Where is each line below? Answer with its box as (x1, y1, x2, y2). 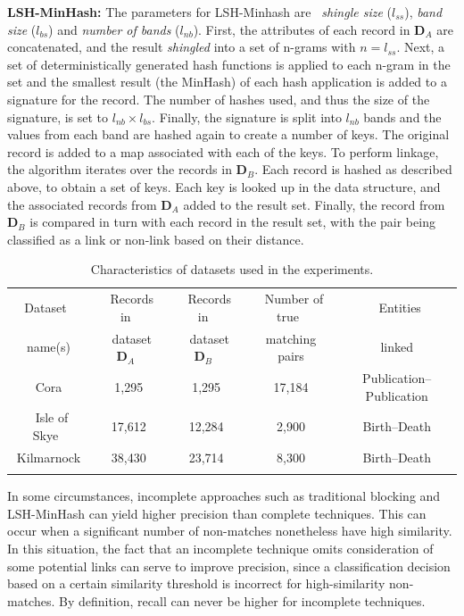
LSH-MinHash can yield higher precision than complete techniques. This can (7, 504, 427, 522)
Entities (378, 297, 421, 316)
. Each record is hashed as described (254, 160, 452, 179)
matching (265, 329, 317, 347)
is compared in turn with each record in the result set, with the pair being (29, 212, 435, 231)
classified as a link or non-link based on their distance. (7, 229, 304, 248)
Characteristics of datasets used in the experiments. (90, 260, 374, 279)
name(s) (26, 337, 70, 356)
